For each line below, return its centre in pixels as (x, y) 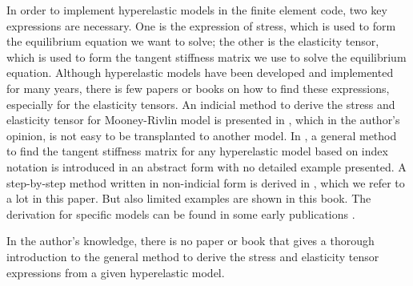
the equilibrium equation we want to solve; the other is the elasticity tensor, (193, 41)
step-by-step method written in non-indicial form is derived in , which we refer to (206, 182)
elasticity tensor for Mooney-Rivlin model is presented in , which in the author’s (203, 120)
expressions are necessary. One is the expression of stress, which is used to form (201, 25)
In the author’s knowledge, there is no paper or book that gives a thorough (190, 241)
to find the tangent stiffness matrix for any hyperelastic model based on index (197, 151)
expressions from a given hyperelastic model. (116, 272)
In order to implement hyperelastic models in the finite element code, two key (197, 10)
